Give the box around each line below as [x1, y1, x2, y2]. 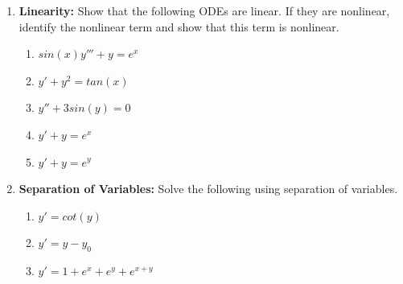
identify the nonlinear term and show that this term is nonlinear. [19, 18, 339, 35]
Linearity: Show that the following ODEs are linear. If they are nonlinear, [19, 2, 390, 19]
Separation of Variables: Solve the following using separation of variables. [19, 180, 398, 197]
